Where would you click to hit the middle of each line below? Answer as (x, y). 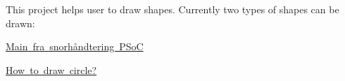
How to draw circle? (51, 69)
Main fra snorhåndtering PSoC (75, 46)
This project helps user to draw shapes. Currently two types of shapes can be (172, 9)
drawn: (20, 23)
